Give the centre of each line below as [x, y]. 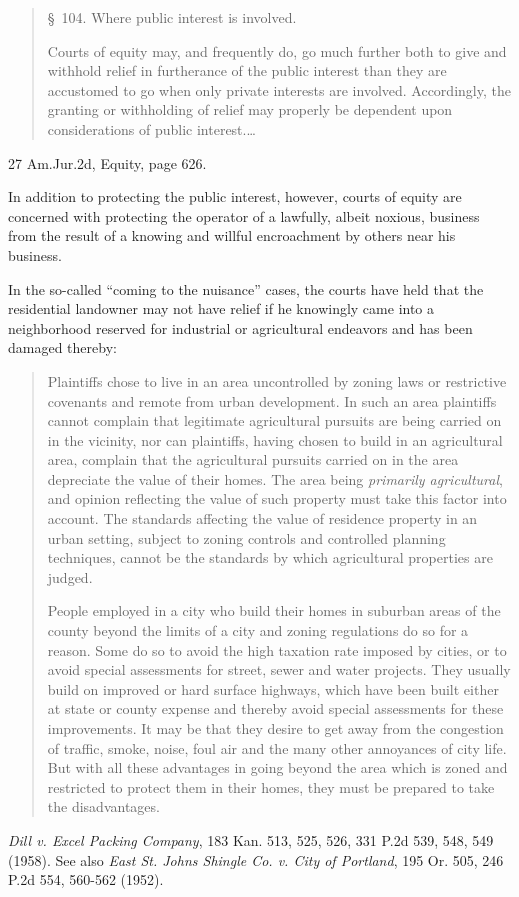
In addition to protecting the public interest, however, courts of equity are [235, 196]
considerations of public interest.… [151, 128]
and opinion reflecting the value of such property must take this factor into [277, 498]
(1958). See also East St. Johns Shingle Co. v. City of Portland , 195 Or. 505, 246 [256, 859]
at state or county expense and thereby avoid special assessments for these [275, 708]
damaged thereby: [62, 347]
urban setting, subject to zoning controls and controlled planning [246, 537]
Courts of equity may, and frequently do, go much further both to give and [277, 50]
